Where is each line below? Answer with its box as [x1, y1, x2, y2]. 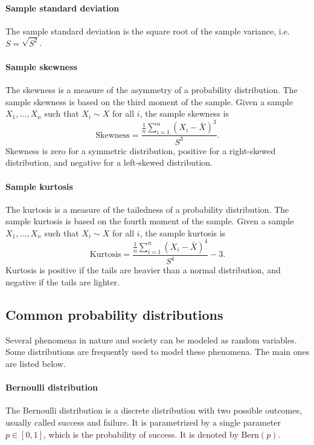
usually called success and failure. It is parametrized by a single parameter [5, 415, 281, 428]
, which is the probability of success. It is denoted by [43, 427, 239, 440]
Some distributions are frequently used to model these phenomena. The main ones [5, 345, 310, 358]
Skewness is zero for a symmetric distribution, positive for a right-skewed [5, 144, 276, 157]
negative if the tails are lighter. [5, 275, 120, 288]
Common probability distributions [5, 305, 223, 323]
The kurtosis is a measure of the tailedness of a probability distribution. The [5, 203, 289, 215]
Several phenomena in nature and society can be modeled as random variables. [5, 333, 297, 346]
